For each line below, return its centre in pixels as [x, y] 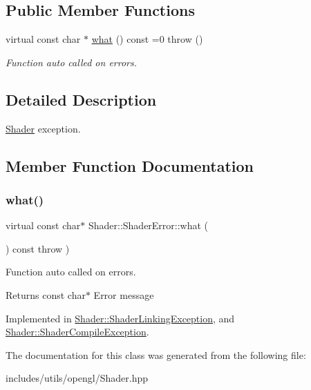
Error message [124, 294]
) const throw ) [38, 248]
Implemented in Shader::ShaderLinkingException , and [120, 318]
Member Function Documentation [130, 165]
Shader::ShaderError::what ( [148, 225]
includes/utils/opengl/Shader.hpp [77, 378]
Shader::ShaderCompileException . [77, 332]
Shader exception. [43, 128]
